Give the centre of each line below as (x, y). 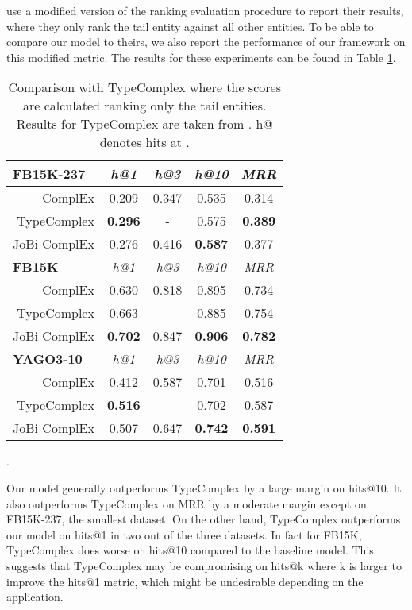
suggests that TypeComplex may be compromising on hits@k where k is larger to (204, 565)
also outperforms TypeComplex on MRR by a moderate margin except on (187, 503)
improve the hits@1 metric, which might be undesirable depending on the (185, 581)
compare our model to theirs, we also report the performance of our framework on (206, 42)
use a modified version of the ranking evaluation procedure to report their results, (205, 10)
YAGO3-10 (48, 359)
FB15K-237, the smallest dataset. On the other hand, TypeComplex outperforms (204, 519)
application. (35, 597)
